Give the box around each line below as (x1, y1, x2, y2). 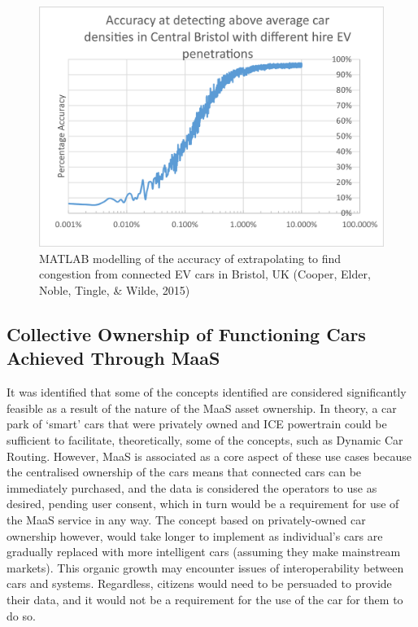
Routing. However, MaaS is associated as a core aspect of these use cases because (7, 447, 411, 464)
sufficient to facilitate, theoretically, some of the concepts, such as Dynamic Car (7, 431, 403, 448)
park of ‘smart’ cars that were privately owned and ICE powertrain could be (7, 415, 387, 432)
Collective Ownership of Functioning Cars (7, 321, 366, 346)
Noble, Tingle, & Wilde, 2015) (39, 282, 190, 298)
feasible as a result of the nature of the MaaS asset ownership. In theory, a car (7, 399, 397, 416)
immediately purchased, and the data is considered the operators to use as (7, 479, 377, 496)
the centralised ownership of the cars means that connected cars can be (7, 463, 362, 480)
